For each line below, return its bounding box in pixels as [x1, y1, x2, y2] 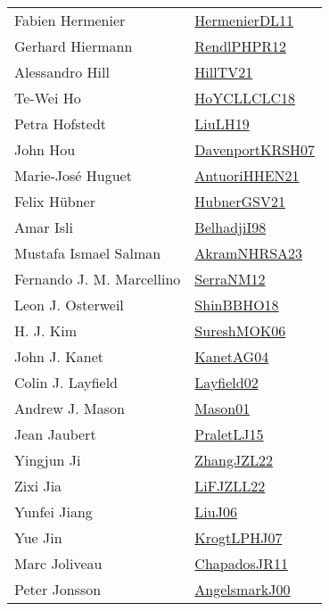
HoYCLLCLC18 [194, 87, 296, 108]
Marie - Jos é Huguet [14, 165, 132, 186]
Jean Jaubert [14, 424, 96, 444]
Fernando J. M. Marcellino [14, 268, 181, 289]
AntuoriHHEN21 [194, 165, 300, 186]
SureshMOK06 [194, 320, 286, 341]
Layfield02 [194, 372, 259, 392]
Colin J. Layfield [14, 372, 119, 392]
